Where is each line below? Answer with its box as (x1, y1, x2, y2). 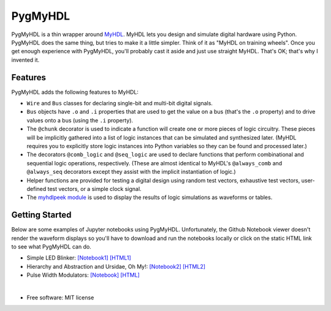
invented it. (11, 56, 40, 64)
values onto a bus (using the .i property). (26, 116, 134, 124)
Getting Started (11, 210, 72, 220)
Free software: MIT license (26, 294, 94, 301)
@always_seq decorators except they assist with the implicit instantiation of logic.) (26, 168, 236, 176)
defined (26, 185, 47, 192)
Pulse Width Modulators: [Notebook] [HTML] (26, 271, 140, 279)
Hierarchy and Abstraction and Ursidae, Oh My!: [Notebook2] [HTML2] (26, 263, 205, 270)
